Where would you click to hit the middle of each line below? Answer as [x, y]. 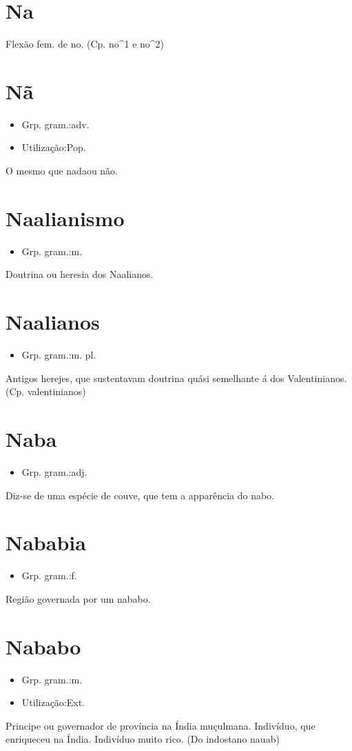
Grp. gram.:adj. [54, 471]
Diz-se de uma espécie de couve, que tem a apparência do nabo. [140, 495]
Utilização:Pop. [54, 147]
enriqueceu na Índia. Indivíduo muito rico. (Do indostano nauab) [143, 739]
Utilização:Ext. [53, 702]
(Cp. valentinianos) [46, 391]
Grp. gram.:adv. [55, 124]
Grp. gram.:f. [49, 575]
